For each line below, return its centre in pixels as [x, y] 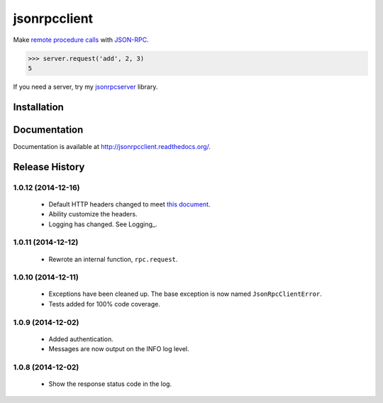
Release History [49, 167]
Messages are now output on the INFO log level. [119, 349]
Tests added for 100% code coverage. [105, 304]
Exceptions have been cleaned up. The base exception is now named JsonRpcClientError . [185, 294]
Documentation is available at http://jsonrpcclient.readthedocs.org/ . [112, 146]
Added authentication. [81, 339]
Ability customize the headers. [93, 214]
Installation [38, 107]
